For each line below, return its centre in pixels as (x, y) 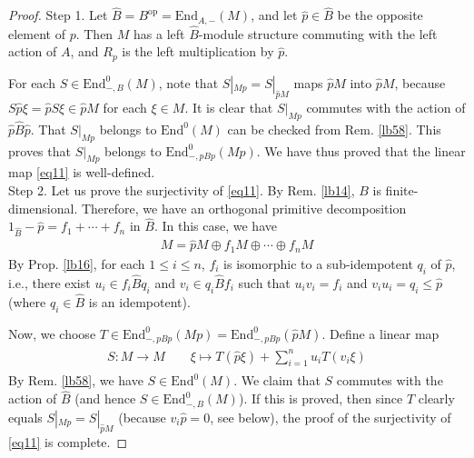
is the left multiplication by (198, 51)
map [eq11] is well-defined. (82, 172)
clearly (436, 398)
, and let (274, 15)
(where (27, 301)
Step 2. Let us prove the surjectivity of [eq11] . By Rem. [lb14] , (182, 189)
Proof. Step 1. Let (58, 15)
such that (264, 282)
